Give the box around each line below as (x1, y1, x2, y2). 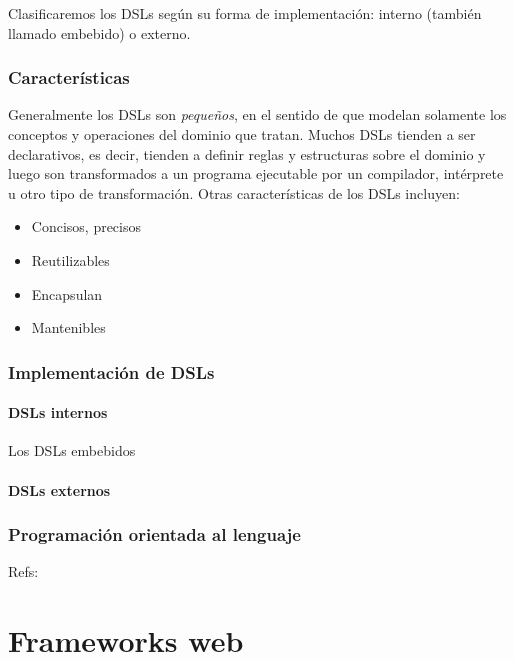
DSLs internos (8, 402, 108, 423)
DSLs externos (8, 479, 111, 500)
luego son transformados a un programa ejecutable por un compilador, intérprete (8, 163, 504, 184)
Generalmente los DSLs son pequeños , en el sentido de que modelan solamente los (8, 104, 507, 125)
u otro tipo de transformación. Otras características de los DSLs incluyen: (8, 182, 460, 203)
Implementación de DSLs (8, 359, 215, 384)
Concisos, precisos (31, 216, 142, 237)
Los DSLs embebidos (8, 440, 136, 461)
